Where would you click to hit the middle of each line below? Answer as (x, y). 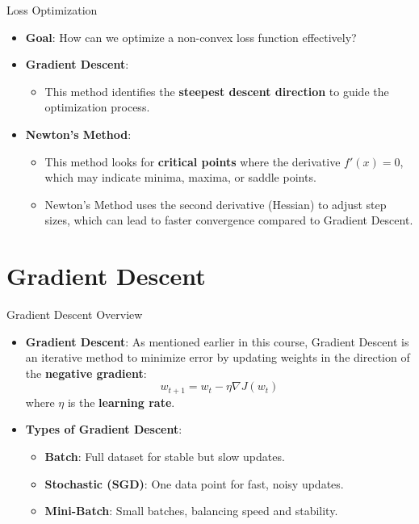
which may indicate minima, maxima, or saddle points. (180, 177)
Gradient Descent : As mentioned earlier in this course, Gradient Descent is (217, 341)
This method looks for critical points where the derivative (193, 161)
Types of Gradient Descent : (104, 429)
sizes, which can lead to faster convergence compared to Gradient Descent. (229, 220)
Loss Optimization (52, 10)
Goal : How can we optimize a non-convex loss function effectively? (191, 37)
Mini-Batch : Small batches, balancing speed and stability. (191, 511)
